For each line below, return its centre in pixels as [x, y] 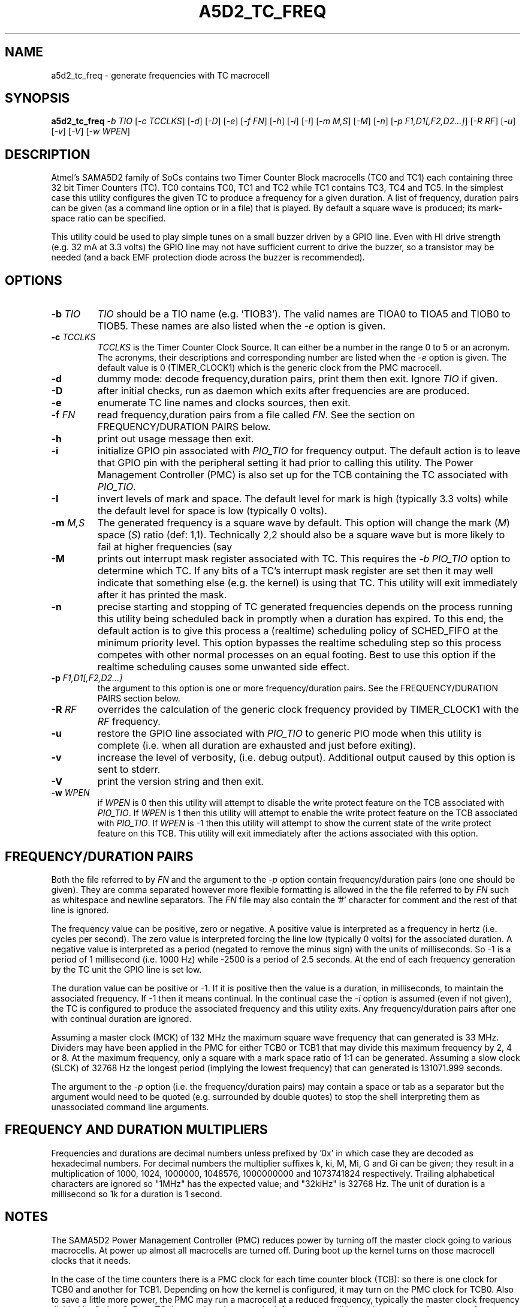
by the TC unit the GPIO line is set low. [126, 969]
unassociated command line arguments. [130, 1107]
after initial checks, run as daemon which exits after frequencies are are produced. [283, 391]
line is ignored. [80, 910]
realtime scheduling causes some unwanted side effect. [224, 667]
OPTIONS [34, 280]
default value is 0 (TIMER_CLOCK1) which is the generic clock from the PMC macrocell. [269, 368]
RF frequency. [129, 722]
